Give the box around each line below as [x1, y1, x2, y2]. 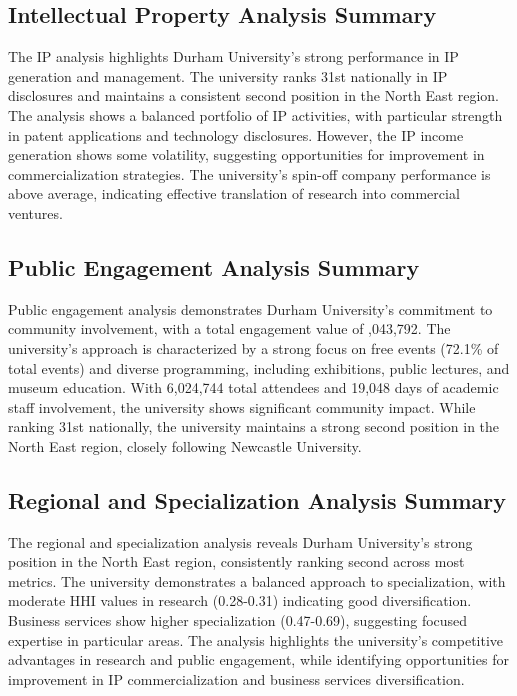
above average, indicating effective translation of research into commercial [8, 183, 460, 204]
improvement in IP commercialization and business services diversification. [8, 668, 465, 689]
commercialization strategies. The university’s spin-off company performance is [8, 163, 491, 184]
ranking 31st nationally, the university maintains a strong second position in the [8, 416, 500, 437]
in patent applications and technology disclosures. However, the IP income [8, 124, 464, 145]
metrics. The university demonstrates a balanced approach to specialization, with [8, 570, 506, 591]
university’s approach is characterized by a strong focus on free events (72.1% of [8, 337, 499, 358]
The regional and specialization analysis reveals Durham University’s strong [8, 531, 473, 552]
